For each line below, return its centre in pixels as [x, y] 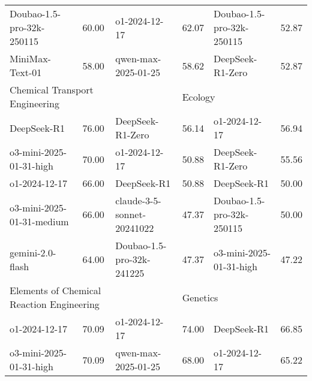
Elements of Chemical [55, 290]
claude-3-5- [138, 200]
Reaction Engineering [55, 304]
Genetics [200, 297]
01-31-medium [39, 221]
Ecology [199, 96]
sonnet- [130, 214]
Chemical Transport [52, 90]
